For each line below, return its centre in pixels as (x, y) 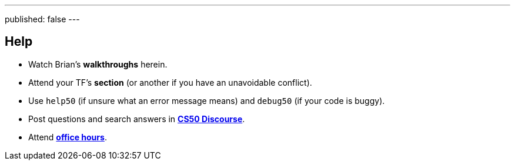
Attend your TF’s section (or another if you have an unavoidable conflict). (170, 82)
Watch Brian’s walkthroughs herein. (98, 64)
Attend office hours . (68, 137)
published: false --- (42, 19)
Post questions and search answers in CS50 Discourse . (137, 119)
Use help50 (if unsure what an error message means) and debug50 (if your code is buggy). (207, 100)
